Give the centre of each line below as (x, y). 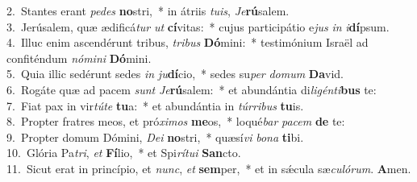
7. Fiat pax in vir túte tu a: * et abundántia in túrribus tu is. (155, 105)
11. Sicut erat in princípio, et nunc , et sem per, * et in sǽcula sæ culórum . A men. (209, 168)
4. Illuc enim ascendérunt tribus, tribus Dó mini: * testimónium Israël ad (188, 42)
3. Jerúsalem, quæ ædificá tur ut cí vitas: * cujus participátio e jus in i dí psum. (198, 26)
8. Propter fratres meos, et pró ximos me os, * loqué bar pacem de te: (176, 121)
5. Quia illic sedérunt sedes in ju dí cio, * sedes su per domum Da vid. (175, 74)
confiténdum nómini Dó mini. (79, 58)
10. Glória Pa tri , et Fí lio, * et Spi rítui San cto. (124, 153)
